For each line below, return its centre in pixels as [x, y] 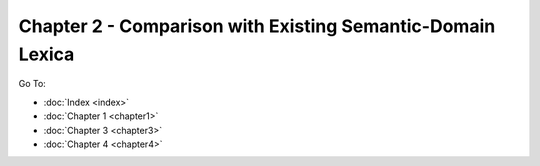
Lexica [46, 54]
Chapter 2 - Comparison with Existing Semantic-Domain [257, 26]
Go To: [32, 84]
